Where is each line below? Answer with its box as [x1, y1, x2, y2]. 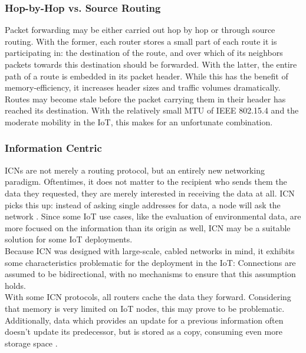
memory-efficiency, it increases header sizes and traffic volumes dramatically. [5, 81, 281, 94]
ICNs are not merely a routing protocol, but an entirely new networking [5, 164, 265, 176]
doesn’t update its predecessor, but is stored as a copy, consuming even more [5, 325, 282, 338]
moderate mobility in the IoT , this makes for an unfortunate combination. [5, 115, 273, 128]
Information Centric [5, 141, 102, 155]
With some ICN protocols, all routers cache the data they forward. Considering [5, 291, 291, 303]
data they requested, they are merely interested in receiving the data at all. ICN [5, 187, 295, 199]
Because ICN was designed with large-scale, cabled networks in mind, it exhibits [5, 244, 295, 257]
